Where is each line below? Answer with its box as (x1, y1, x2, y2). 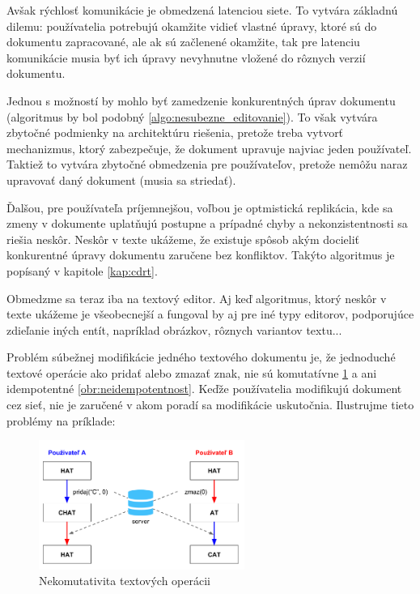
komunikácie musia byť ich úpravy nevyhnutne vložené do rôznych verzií (6, 49, 366, 66)
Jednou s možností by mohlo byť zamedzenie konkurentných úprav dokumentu (6, 92, 396, 109)
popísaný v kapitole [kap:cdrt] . (6, 262, 158, 279)
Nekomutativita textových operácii (39, 572, 210, 589)
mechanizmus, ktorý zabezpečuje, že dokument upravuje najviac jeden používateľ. (6, 139, 412, 156)
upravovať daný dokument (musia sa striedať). (6, 171, 236, 188)
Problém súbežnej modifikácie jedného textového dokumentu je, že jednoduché (6, 348, 396, 365)
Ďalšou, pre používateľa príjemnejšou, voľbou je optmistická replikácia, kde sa (6, 199, 393, 216)
